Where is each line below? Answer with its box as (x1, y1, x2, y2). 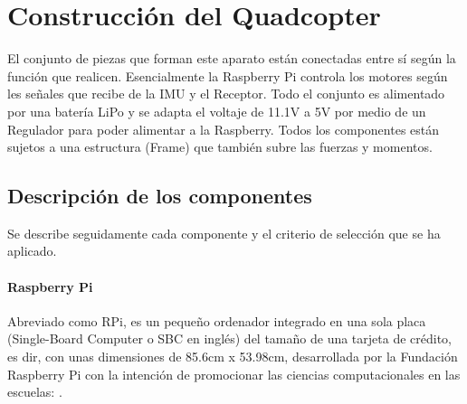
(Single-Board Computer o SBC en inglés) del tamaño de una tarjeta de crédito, (7, 329, 453, 348)
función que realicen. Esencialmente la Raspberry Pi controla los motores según (7, 66, 448, 85)
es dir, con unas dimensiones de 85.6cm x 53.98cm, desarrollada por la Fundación (7, 347, 458, 366)
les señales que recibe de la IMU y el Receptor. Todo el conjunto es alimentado (7, 84, 445, 103)
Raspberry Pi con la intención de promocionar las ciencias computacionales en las (7, 364, 461, 383)
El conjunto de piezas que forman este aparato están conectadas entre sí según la (7, 49, 456, 68)
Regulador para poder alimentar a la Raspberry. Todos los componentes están (7, 119, 440, 138)
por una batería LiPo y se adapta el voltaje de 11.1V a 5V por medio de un (7, 101, 426, 120)
